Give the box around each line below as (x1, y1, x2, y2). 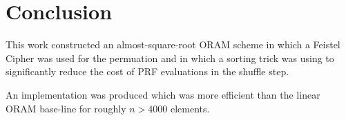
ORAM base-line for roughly (6, 101, 126, 115)
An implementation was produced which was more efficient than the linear (6, 87, 320, 101)
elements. (170, 101, 210, 115)
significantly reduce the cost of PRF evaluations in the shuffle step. (6, 64, 289, 79)
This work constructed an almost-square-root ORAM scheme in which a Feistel (6, 37, 340, 52)
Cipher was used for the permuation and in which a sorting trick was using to (6, 50, 334, 65)
